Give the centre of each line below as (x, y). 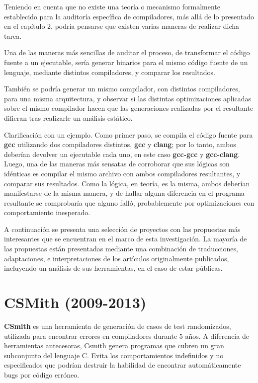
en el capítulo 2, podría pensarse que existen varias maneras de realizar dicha (122, 26)
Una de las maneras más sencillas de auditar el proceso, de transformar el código (127, 52)
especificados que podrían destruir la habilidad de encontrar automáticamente (123, 365)
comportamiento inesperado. (47, 212)
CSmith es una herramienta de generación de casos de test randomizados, (118, 326)
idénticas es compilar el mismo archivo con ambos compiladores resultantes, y (122, 173)
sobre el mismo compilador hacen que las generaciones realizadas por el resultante (129, 108)
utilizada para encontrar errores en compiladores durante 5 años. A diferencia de (127, 336)
